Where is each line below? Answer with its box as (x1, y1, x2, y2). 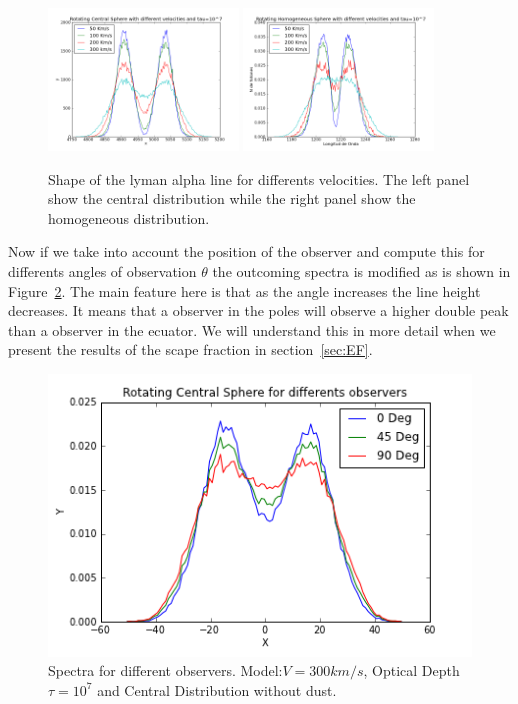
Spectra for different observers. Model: (48, 660, 283, 681)
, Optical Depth (363, 660, 460, 681)
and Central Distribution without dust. (97, 679, 337, 700)
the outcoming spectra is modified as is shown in (212, 261, 511, 282)
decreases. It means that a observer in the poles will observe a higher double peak (8, 300, 509, 321)
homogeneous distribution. (48, 207, 210, 228)
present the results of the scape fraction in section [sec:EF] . (8, 339, 373, 360)
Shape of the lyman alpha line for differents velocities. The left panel (48, 168, 470, 189)
